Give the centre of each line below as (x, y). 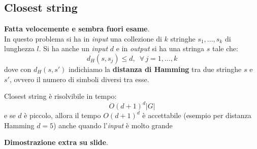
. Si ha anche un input (73, 48)
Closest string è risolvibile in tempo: (60, 96)
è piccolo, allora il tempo (62, 115)
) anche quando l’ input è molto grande (113, 125)
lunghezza (19, 48)
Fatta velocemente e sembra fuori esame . (77, 29)
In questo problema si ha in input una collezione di (83, 38)
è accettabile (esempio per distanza (197, 115)
